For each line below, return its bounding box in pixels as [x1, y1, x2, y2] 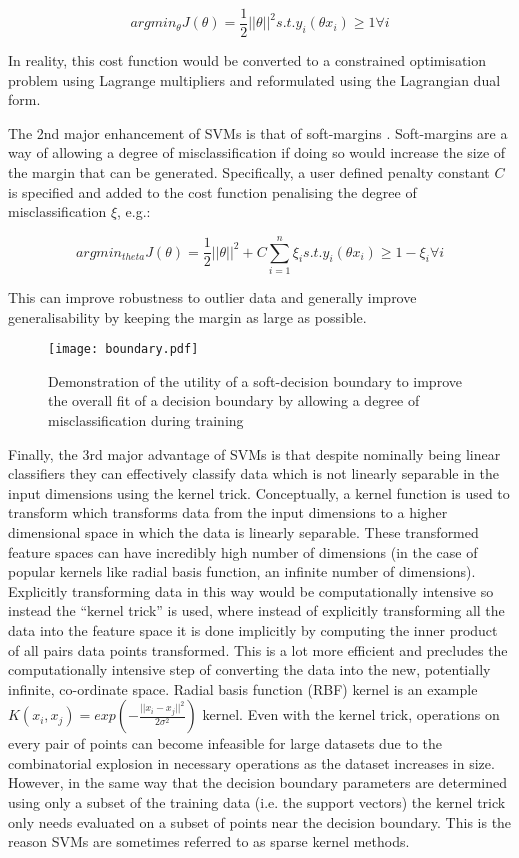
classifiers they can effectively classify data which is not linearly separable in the [8, 463, 500, 484]
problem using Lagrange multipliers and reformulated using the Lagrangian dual [8, 69, 501, 90]
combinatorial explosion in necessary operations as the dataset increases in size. [8, 752, 495, 773]
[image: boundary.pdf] [48, 342, 199, 357]
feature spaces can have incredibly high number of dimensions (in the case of [8, 541, 478, 562]
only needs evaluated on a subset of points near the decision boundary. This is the [8, 811, 512, 832]
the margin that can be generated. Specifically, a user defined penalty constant [8, 162, 490, 183]
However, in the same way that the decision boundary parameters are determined [8, 772, 507, 793]
